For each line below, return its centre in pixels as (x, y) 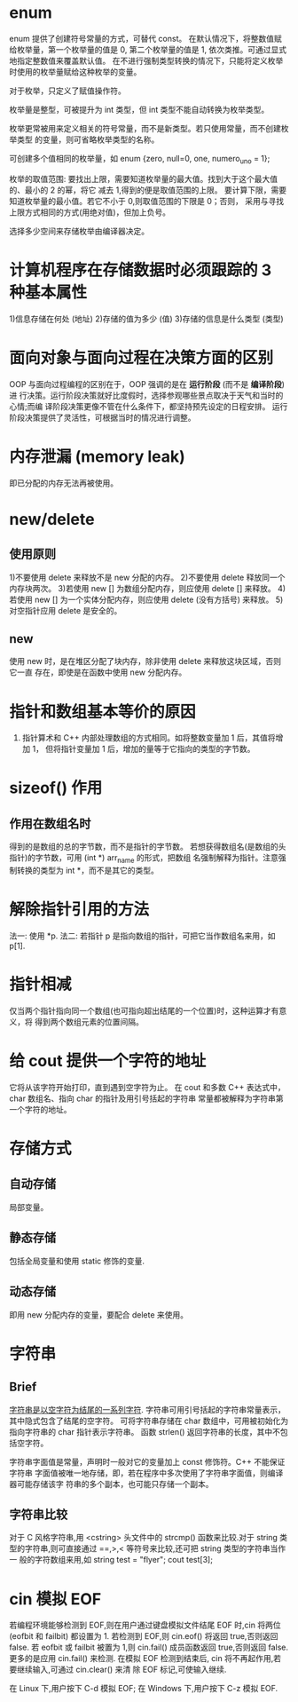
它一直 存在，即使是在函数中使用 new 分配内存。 (98, 672)
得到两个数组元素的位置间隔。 (89, 1021)
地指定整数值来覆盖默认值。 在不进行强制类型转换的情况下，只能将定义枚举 (146, 60)
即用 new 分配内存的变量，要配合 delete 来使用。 (99, 1314)
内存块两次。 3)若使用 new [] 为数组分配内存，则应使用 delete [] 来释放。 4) (148, 588)
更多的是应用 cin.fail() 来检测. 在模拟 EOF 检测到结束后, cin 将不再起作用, (141, 1658)
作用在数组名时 (50, 823)
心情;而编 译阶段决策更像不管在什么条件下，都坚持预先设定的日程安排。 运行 (149, 406)
